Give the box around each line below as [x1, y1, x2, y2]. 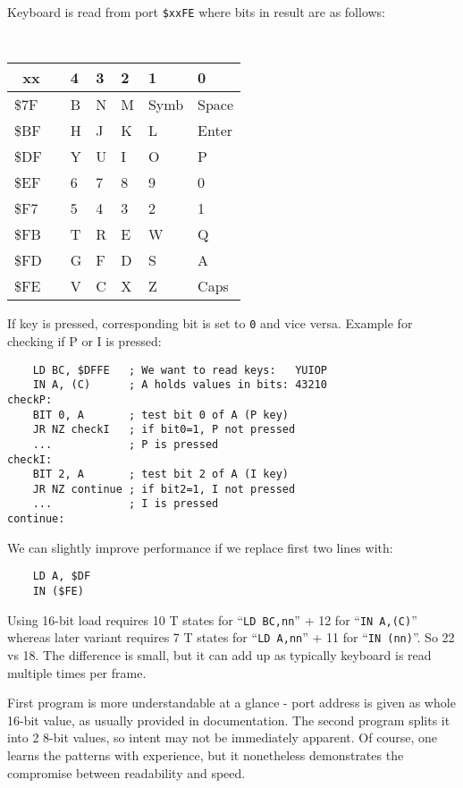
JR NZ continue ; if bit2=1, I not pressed [32, 482, 296, 496]
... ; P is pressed [32, 437, 219, 451]
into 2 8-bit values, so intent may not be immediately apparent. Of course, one [7, 728, 437, 747]
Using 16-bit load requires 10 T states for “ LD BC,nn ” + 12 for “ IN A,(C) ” [7, 610, 417, 629]
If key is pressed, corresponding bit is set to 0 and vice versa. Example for [7, 314, 413, 333]
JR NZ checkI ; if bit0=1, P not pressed [32, 423, 296, 436]
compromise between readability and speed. [7, 763, 246, 782]
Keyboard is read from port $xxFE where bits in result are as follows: [7, 3, 386, 21]
